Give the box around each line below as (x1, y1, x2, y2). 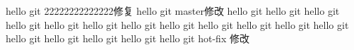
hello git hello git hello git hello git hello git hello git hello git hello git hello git (6, 17, 349, 32)
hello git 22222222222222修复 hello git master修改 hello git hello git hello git (6, 4, 340, 18)
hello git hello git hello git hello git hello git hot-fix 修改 (6, 31, 249, 46)
